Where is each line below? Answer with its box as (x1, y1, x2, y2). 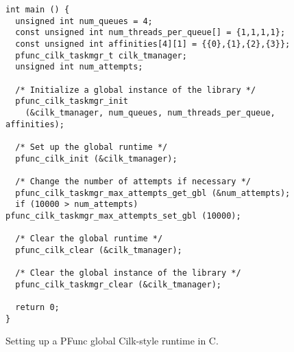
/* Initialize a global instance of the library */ (15, 85, 256, 95)
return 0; (15, 302, 60, 313)
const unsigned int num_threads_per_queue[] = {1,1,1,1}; (15, 27, 286, 38)
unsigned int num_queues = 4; (15, 16, 153, 26)
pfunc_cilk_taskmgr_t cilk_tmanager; (15, 50, 187, 60)
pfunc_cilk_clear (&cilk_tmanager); (15, 245, 182, 255)
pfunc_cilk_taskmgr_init (15, 96, 128, 107)
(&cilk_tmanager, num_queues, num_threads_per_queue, (25, 107, 275, 118)
